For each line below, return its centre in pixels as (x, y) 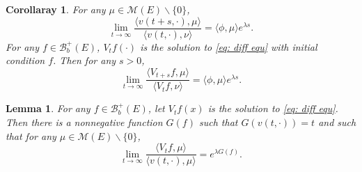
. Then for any (85, 60)
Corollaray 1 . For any (56, 9)
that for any (31, 135)
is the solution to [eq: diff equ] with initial (229, 46)
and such (337, 122)
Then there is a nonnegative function (84, 122)
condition (25, 60)
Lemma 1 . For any (48, 108)
